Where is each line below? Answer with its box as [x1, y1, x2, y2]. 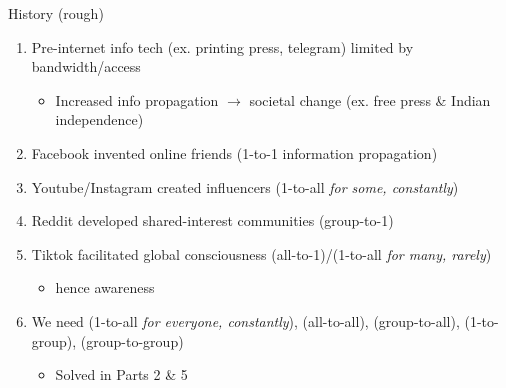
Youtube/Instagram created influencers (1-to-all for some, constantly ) [31, 176, 459, 197]
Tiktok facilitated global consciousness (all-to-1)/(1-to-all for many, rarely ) [31, 243, 492, 264]
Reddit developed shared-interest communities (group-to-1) [31, 210, 394, 231]
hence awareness [55, 277, 155, 298]
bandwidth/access [31, 56, 141, 77]
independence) [55, 109, 144, 130]
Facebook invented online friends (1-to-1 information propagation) [31, 142, 438, 163]
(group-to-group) [80, 330, 184, 351]
